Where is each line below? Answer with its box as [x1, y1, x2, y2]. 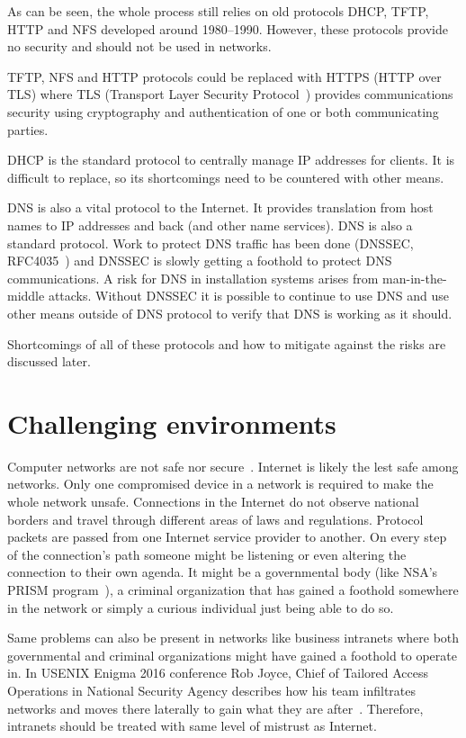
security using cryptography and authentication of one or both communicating [7, 102, 439, 121]
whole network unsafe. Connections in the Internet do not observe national [7, 492, 419, 510]
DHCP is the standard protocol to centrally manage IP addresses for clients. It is [7, 150, 455, 169]
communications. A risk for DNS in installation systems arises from [7, 268, 379, 287]
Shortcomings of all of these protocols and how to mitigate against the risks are [7, 334, 446, 353]
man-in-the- [382, 268, 447, 287]
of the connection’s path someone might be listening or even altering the [7, 544, 407, 563]
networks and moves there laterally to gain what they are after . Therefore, [7, 698, 424, 717]
